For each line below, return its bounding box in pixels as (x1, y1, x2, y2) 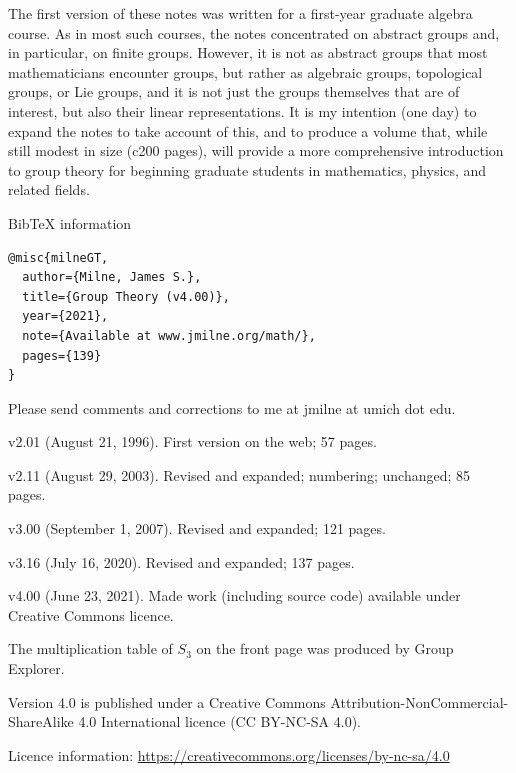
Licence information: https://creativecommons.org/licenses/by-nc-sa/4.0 (8, 744, 450, 765)
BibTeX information (8, 212, 132, 233)
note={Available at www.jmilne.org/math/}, (22, 328, 316, 343)
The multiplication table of (8, 638, 173, 659)
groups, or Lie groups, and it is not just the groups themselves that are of (8, 81, 460, 102)
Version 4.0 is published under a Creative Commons (8, 691, 326, 712)
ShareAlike (8, 711, 74, 732)
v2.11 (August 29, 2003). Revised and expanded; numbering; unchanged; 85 (8, 464, 471, 485)
